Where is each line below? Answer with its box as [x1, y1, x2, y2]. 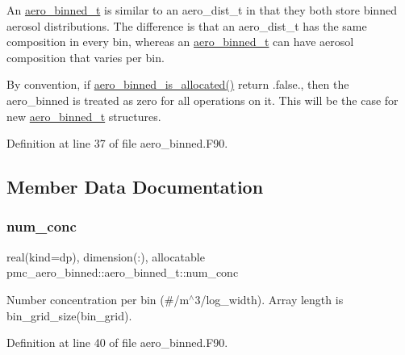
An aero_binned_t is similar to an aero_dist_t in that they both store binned [6, 2, 397, 18]
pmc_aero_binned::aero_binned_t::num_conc [6, 264, 239, 281]
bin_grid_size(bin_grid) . [6, 307, 132, 324]
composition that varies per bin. [6, 48, 165, 65]
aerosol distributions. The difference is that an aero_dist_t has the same [6, 17, 367, 34]
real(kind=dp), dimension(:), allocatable [6, 248, 205, 265]
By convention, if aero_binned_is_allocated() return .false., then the [6, 76, 349, 93]
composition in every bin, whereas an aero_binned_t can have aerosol [6, 33, 354, 50]
